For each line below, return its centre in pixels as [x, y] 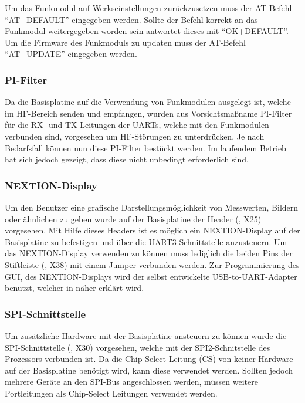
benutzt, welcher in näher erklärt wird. [74, 288]
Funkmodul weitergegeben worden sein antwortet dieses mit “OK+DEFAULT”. [147, 31]
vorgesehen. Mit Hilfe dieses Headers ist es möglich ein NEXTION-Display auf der [152, 230]
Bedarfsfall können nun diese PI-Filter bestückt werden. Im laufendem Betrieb [145, 148]
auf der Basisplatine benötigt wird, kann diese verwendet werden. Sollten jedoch [149, 370]
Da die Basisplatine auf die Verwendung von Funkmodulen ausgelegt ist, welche [148, 102]
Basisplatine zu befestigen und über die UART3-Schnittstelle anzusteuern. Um [146, 241]
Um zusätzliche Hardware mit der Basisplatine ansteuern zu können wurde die [146, 335]
